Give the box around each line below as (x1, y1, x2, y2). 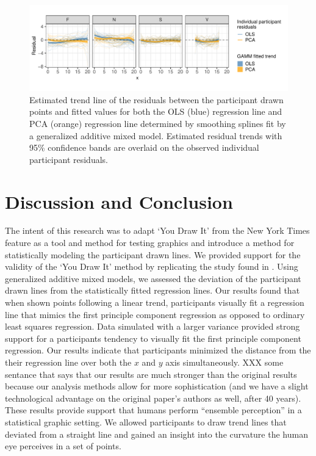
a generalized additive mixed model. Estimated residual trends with (29, 129, 282, 142)
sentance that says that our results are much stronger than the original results (5, 367, 297, 380)
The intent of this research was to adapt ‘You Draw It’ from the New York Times (5, 224, 310, 237)
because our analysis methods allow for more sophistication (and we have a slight (5, 380, 309, 393)
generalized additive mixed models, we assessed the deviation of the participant (5, 272, 301, 284)
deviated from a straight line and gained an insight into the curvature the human (5, 427, 308, 440)
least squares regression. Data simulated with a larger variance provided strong (5, 320, 300, 333)
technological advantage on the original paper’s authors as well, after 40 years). (5, 391, 301, 404)
